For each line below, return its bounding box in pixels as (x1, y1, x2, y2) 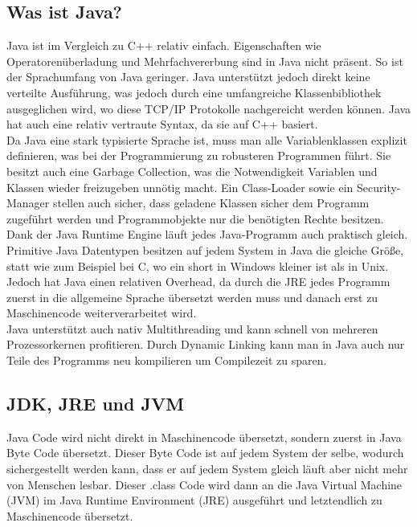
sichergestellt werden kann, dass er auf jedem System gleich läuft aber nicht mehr (6, 460, 408, 477)
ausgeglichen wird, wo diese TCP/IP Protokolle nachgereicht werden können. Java (6, 100, 411, 116)
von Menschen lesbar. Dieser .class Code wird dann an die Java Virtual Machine (6, 476, 403, 492)
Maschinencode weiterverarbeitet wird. (6, 304, 197, 321)
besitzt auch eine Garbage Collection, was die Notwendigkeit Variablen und (6, 162, 378, 179)
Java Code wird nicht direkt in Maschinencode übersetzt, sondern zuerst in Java (6, 428, 402, 445)
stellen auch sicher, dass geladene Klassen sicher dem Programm (52, 194, 370, 211)
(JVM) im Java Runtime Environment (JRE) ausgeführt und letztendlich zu (6, 492, 382, 509)
